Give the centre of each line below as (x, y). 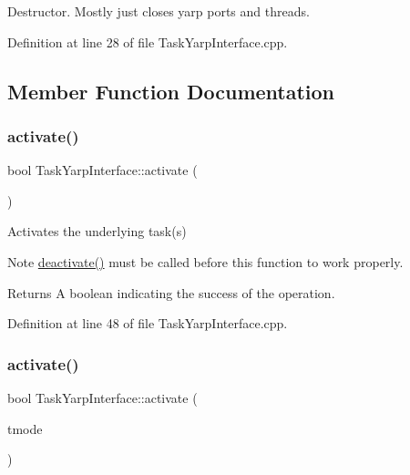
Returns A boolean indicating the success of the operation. (171, 292)
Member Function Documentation (171, 91)
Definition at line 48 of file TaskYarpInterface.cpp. (148, 323)
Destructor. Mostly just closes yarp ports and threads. (159, 11)
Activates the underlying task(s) (97, 231)
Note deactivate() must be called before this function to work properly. (205, 261)
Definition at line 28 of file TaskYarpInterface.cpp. (148, 41)
